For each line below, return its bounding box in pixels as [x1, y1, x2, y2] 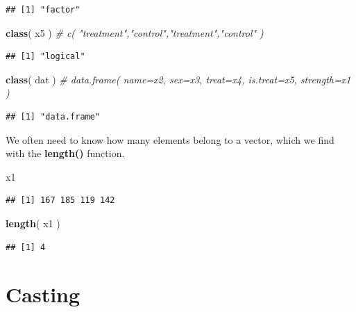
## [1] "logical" [6, 51, 85, 62]
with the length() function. [6, 146, 125, 161]
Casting [6, 280, 80, 309]
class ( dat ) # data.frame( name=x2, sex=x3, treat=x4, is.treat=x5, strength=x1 [6, 72, 351, 86]
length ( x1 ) [6, 215, 60, 230]
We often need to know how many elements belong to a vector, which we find [6, 132, 334, 147]
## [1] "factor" [6, 5, 80, 15]
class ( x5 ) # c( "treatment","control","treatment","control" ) [6, 25, 264, 40]
